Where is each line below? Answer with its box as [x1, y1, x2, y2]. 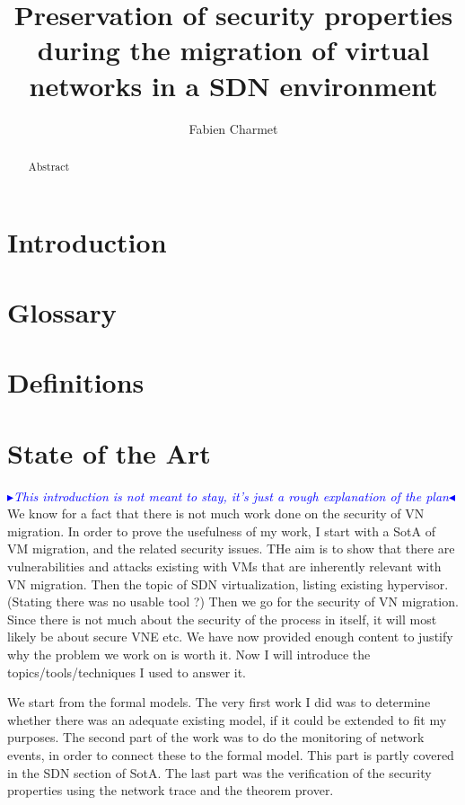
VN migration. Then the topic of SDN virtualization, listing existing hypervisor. [7, 574, 449, 593]
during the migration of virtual [37, 31, 430, 68]
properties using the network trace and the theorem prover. [7, 781, 334, 800]
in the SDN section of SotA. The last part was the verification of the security [7, 763, 432, 782]
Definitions [7, 364, 145, 401]
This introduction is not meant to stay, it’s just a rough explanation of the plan [13, 486, 449, 505]
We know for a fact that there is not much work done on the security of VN [7, 504, 425, 523]
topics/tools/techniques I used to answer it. [7, 662, 247, 681]
